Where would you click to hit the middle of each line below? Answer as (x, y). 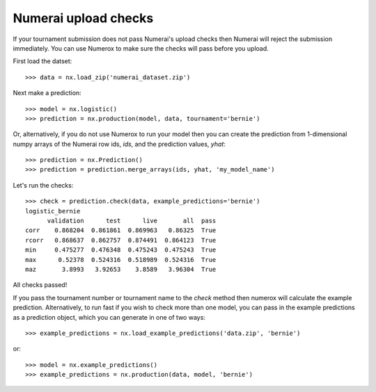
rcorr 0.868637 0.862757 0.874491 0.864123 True (121, 240)
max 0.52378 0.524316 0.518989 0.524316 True (121, 260)
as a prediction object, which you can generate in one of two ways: (109, 317)
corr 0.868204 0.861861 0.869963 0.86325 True (121, 230)
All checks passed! (40, 285)
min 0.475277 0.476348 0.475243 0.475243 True (121, 250)
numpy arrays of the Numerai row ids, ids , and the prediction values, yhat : (119, 144)
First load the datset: (42, 61)
